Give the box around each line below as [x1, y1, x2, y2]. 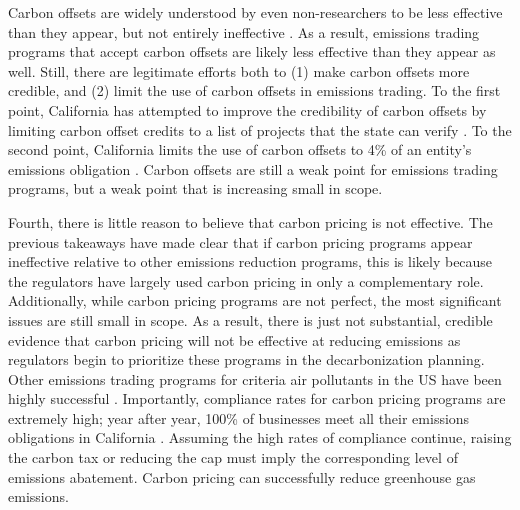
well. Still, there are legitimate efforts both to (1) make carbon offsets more [8, 60, 470, 81]
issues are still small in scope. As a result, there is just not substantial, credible [8, 309, 493, 330]
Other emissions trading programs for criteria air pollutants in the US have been [8, 368, 502, 389]
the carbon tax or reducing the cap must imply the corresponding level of [8, 447, 458, 468]
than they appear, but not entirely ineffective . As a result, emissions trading [8, 21, 480, 42]
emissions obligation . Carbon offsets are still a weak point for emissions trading [8, 158, 498, 179]
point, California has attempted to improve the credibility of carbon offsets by [8, 99, 487, 120]
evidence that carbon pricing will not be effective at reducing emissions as [8, 329, 461, 350]
